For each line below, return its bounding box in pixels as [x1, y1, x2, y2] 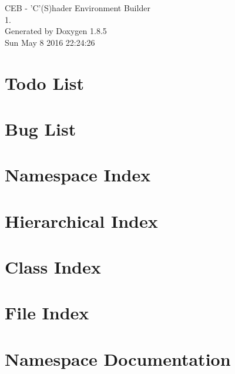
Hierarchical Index [5, 208, 158, 233]
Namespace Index [5, 163, 151, 187]
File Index [5, 301, 89, 325]
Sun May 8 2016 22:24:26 [5, 36, 95, 48]
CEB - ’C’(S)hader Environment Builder [5, 2, 150, 14]
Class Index [5, 255, 101, 279]
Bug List [5, 116, 76, 140]
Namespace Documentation [5, 346, 231, 370]
